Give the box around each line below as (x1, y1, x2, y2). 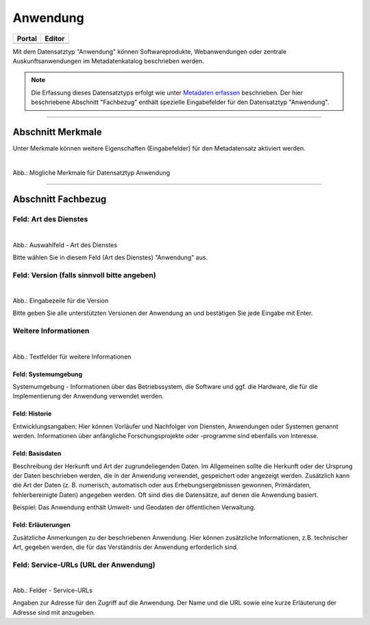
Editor (45, 34, 65, 43)
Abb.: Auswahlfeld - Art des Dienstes (12, 240, 118, 249)
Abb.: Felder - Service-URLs (12, 586, 92, 595)
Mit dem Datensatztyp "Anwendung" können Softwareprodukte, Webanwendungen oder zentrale (12, 47, 287, 55)
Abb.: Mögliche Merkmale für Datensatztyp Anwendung (12, 168, 171, 177)
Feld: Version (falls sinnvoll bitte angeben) (12, 270, 157, 280)
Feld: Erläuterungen (12, 521, 71, 529)
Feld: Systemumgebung (12, 370, 83, 378)
